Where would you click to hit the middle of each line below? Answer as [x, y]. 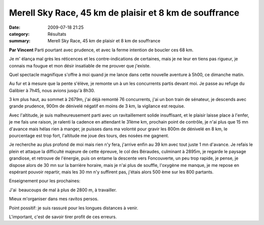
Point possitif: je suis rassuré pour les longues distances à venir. [74, 208]
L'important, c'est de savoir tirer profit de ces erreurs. [63, 217]
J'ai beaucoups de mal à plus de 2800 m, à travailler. [63, 190]
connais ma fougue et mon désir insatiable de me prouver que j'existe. [80, 65]
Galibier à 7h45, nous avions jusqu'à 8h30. [52, 90]
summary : [20, 41]
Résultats [57, 34]
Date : [15, 27]
